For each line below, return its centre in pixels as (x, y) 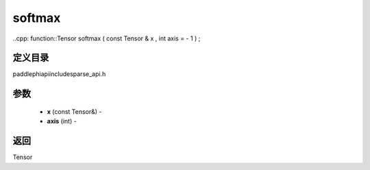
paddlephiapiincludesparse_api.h (59, 74)
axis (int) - (62, 121)
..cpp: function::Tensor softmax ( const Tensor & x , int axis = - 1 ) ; (107, 38)
